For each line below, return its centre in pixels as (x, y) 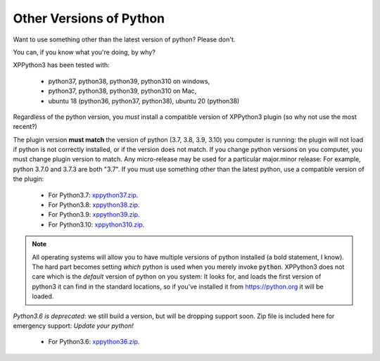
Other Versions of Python (89, 18)
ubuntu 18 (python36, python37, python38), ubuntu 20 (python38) (144, 101)
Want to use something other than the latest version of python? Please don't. (124, 39)
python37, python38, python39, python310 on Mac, (122, 91)
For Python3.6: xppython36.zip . (94, 342)
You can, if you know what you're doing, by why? (84, 52)
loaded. (43, 296)
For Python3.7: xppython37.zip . (93, 195)
